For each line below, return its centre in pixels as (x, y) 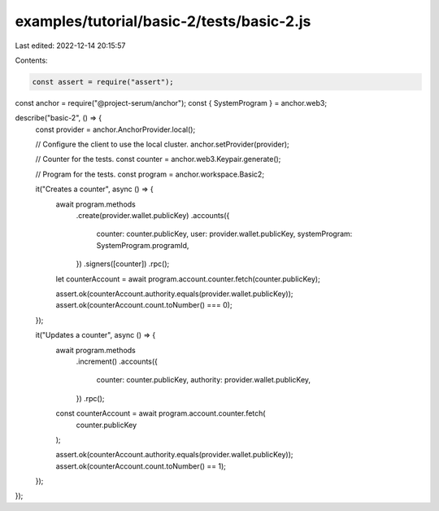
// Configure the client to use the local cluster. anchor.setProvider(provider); (162, 144)
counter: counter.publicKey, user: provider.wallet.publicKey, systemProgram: (224, 234)
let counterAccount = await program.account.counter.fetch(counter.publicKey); (188, 279)
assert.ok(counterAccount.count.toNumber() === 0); (144, 305)
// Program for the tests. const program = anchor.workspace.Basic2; (150, 174)
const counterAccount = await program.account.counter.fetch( (161, 413)
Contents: (31, 60)
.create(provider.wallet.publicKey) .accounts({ (153, 216)
